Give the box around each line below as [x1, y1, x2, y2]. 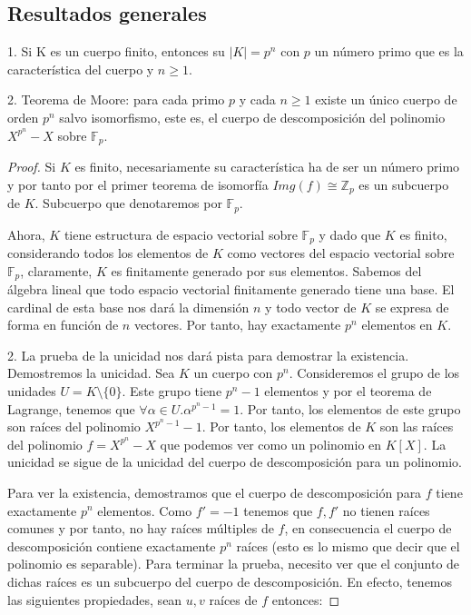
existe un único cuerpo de [315, 90, 457, 109]
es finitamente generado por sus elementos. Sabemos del [111, 261, 422, 280]
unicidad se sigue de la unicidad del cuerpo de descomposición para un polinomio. [7, 452, 462, 471]
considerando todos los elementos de [7, 243, 209, 262]
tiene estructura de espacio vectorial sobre [64, 224, 298, 243]
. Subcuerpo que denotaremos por [34, 193, 222, 213]
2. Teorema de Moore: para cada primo [7, 90, 225, 109]
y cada [239, 90, 276, 109]
